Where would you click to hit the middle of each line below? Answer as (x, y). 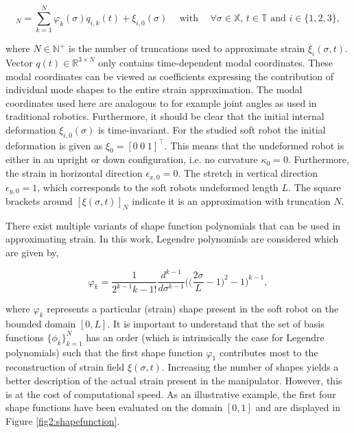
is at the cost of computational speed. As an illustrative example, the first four (171, 394)
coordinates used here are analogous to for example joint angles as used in (161, 102)
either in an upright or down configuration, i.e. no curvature (132, 159)
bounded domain (41, 324)
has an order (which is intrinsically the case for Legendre (205, 337)
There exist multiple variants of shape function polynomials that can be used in (173, 225)
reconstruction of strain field (65, 367)
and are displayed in (298, 407)
